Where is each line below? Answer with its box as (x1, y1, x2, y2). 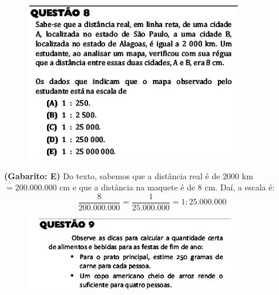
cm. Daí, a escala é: (204, 181, 275, 193)
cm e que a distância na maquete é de (59, 181, 196, 193)
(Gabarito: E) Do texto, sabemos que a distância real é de (4, 169, 220, 182)
